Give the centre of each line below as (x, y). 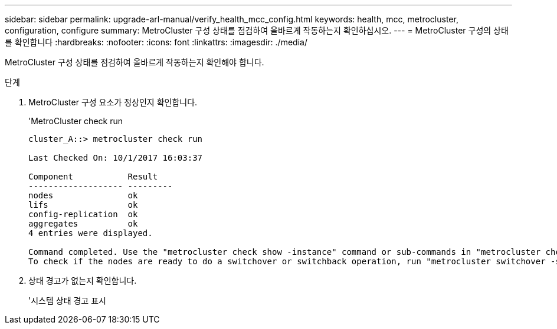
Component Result (93, 177)
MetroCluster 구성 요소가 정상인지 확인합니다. (113, 102)
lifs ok (83, 205)
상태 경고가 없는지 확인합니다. (83, 280)
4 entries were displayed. (91, 233)
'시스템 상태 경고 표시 (67, 300)
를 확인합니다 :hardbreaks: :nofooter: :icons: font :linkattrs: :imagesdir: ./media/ (156, 42)
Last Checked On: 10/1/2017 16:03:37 (116, 158)
